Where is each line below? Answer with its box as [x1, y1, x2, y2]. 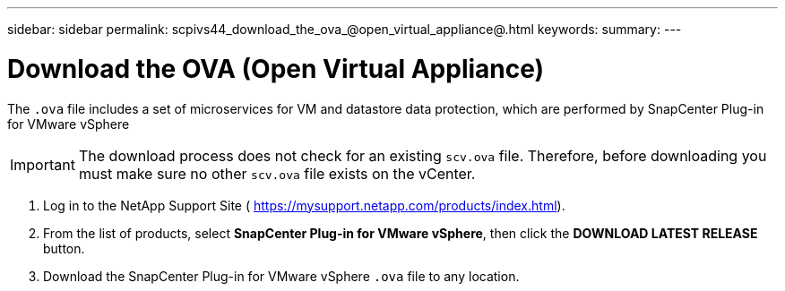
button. [43, 240, 85, 256]
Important [10, 155, 75, 174]
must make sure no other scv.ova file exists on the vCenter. [78, 164, 476, 183]
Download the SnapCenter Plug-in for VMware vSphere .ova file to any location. [43, 268, 520, 284]
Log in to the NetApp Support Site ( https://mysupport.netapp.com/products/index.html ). [43, 197, 565, 213]
